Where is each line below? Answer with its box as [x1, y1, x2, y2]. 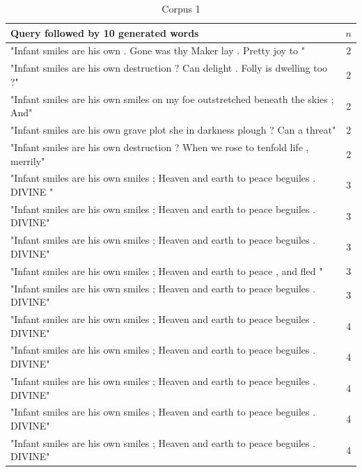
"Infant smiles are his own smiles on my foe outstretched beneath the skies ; [10, 91, 334, 106]
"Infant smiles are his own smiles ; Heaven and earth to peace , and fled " [10, 263, 323, 278]
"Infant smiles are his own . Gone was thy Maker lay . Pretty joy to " [10, 43, 305, 58]
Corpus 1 [162, 1, 200, 15]
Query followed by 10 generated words [10, 25, 199, 40]
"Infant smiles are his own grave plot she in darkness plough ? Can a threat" [10, 123, 336, 137]
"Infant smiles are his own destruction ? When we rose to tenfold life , [10, 140, 309, 154]
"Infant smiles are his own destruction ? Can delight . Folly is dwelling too [10, 61, 328, 75]
